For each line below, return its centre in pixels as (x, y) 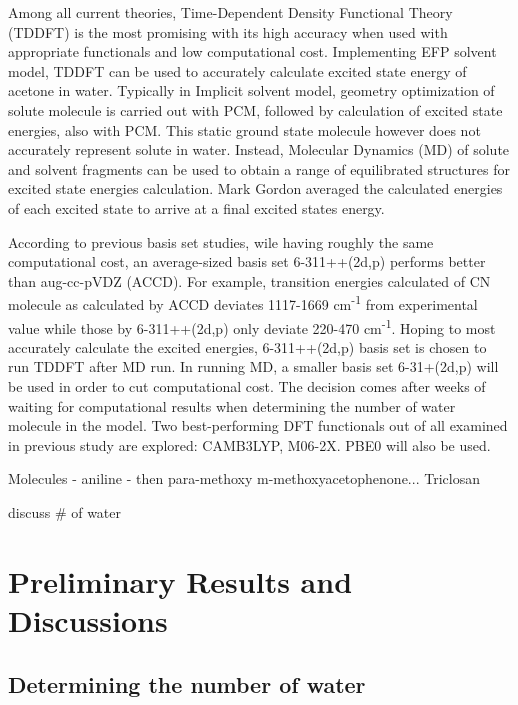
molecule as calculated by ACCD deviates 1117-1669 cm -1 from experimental (243, 302)
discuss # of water (65, 511)
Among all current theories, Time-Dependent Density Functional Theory (230, 12)
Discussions (88, 619)
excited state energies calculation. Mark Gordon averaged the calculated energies (255, 188)
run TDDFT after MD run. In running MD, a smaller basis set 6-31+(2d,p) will (253, 366)
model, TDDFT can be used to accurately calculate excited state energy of (237, 70)
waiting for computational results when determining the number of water (232, 405)
